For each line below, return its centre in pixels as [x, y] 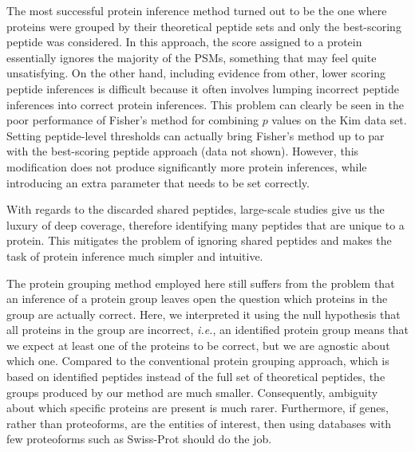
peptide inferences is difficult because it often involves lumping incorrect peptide [203, 88]
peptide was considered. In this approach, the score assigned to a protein [184, 42]
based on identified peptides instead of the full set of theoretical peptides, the [196, 377]
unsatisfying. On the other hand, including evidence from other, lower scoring [196, 73]
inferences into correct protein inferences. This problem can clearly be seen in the [205, 104]
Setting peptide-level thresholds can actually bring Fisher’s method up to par [196, 135]
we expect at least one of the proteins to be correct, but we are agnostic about [198, 345]
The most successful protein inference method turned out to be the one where [197, 10]
